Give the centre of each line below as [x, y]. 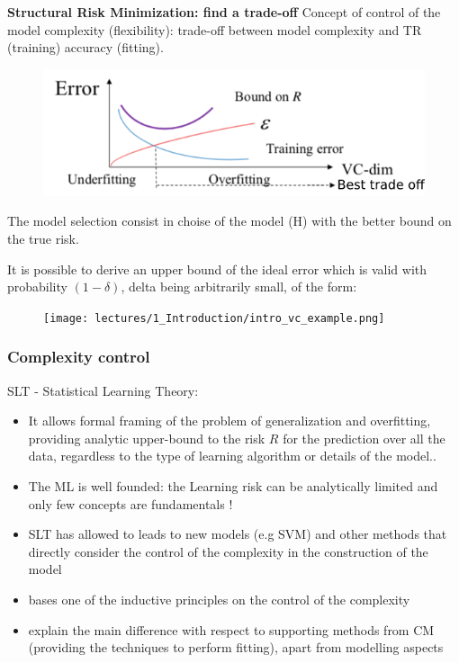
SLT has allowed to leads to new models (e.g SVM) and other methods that [238, 534]
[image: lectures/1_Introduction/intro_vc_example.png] [214, 318]
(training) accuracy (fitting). [85, 47]
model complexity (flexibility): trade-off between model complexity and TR [215, 29]
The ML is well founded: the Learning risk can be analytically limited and [233, 486]
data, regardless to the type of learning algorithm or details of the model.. [232, 456]
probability [37, 287]
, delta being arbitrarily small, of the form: [239, 287]
